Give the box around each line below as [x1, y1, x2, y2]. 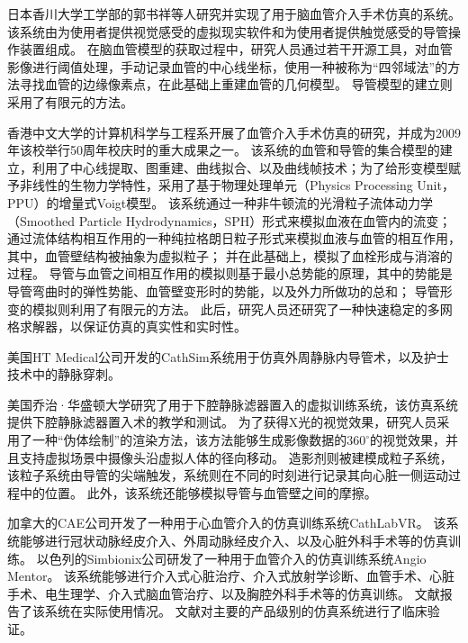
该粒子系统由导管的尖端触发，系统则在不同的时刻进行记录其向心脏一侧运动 [7, 466, 448, 485]
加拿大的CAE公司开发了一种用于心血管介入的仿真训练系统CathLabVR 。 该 [7, 513, 446, 532]
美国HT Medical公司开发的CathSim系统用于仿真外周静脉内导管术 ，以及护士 [7, 347, 449, 366]
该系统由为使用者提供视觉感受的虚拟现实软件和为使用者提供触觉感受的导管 [7, 22, 448, 41]
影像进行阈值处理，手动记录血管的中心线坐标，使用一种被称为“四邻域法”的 [7, 57, 448, 76]
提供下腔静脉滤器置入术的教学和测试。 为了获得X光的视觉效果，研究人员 [7, 412, 437, 431]
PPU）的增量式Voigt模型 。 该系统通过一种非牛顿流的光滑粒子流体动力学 [7, 193, 433, 212]
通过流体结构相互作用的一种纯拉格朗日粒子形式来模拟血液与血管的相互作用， [7, 229, 461, 248]
